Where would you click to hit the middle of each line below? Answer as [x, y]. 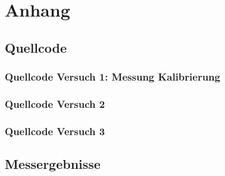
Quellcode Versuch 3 [55, 131]
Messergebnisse [53, 164]
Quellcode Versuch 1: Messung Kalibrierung [112, 77]
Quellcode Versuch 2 [55, 103]
